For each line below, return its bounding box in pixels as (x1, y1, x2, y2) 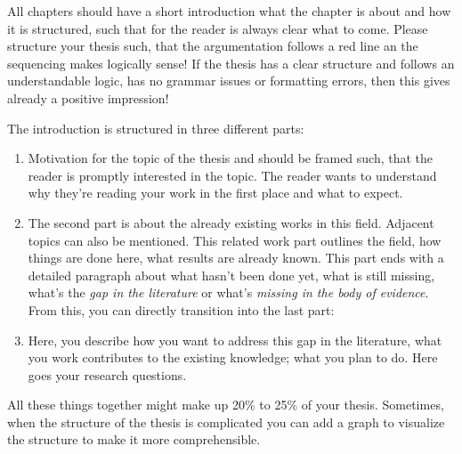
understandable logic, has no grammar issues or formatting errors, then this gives (7, 71, 450, 90)
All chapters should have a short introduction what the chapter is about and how (7, 2, 451, 20)
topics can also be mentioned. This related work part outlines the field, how (28, 231, 442, 249)
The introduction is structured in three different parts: (7, 118, 304, 137)
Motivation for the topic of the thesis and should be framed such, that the (28, 149, 434, 167)
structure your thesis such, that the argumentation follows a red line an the (7, 36, 418, 55)
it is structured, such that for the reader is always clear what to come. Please (7, 19, 428, 37)
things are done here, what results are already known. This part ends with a (28, 248, 444, 267)
